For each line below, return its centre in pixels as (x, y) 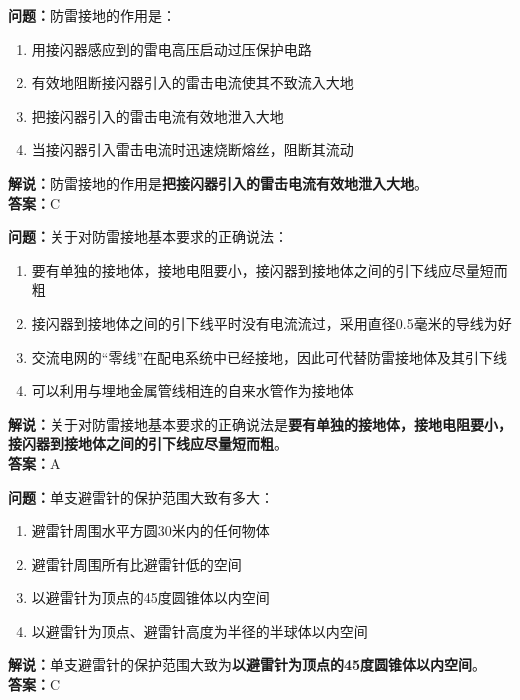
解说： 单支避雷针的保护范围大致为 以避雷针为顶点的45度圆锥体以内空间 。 (247, 664)
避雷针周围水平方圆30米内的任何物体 (150, 530)
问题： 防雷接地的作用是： (92, 15)
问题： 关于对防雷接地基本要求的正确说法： (148, 236)
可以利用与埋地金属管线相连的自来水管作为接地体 (192, 390)
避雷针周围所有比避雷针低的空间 (136, 563)
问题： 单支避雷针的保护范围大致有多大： (141, 496)
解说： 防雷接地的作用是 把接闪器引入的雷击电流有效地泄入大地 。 (218, 182)
